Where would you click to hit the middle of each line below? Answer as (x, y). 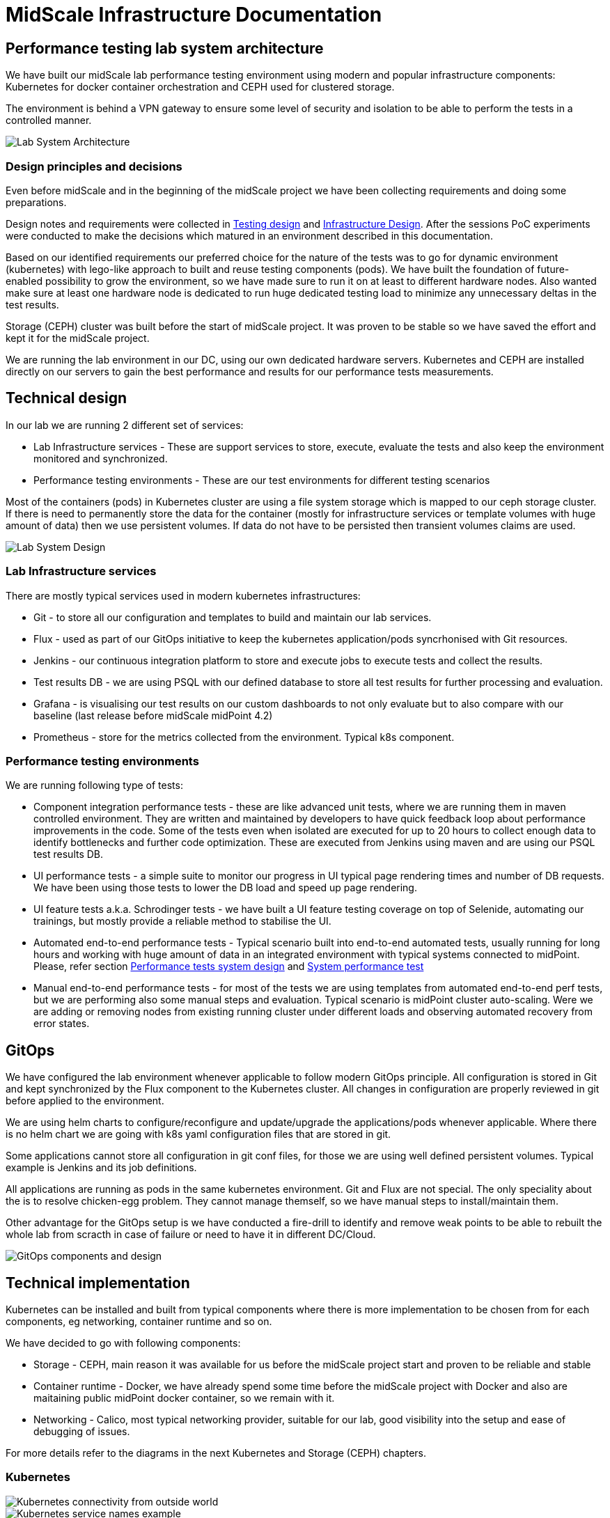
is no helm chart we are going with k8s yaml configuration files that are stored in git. (198, 1134)
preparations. (36, 202)
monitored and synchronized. (101, 458)
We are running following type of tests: (94, 785)
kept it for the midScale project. (78, 338)
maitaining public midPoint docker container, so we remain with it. (184, 1398)
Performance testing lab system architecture (165, 48)
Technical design (67, 398)
